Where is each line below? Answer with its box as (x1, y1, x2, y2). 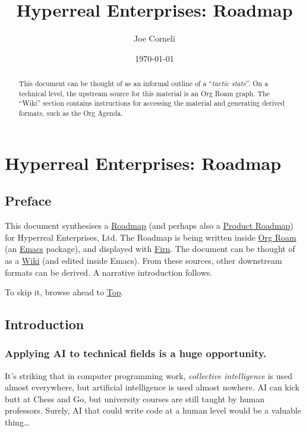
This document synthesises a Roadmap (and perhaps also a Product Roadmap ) (5, 219, 294, 232)
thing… (5, 416, 30, 428)
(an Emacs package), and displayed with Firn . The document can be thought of (5, 242, 295, 255)
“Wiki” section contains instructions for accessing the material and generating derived (18, 98, 285, 108)
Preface (5, 191, 52, 210)
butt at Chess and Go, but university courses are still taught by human (5, 392, 265, 405)
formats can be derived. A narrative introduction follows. (5, 266, 213, 278)
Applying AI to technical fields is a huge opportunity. (5, 346, 267, 361)
